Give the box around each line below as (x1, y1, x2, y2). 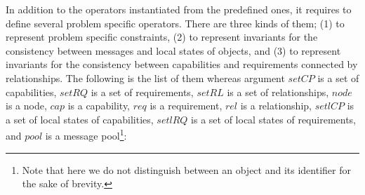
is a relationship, (240, 98, 312, 113)
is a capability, (67, 98, 131, 113)
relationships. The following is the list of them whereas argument (6, 70, 285, 85)
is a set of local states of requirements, (191, 112, 357, 126)
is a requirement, (150, 98, 223, 113)
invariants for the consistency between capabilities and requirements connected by (6, 57, 358, 72)
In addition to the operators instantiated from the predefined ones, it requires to (6, 2, 352, 16)
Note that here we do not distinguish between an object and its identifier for (22, 162, 351, 177)
